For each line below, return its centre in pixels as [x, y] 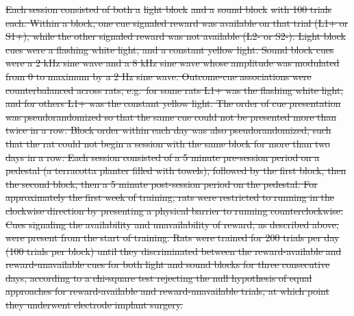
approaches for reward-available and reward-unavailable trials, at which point [167, 291]
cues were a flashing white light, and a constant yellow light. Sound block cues [170, 49]
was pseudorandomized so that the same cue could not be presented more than [171, 116]
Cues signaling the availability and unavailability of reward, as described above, [172, 224]
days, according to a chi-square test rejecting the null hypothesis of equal [159, 277]
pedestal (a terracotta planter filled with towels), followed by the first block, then [176, 170]
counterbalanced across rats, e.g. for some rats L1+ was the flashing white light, [175, 89]
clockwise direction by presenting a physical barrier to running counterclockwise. [174, 210]
